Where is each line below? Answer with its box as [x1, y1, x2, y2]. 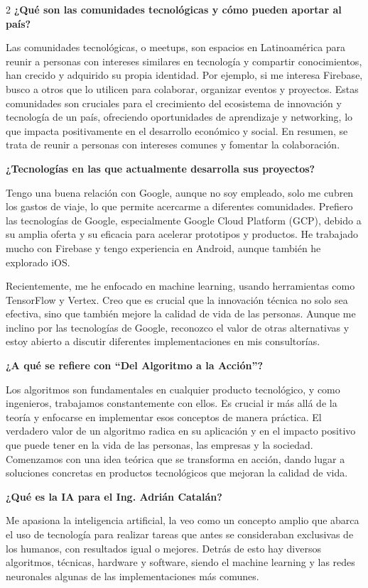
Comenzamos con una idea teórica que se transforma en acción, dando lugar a [6, 451, 345, 466]
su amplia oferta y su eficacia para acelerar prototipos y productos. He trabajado [6, 227, 359, 241]
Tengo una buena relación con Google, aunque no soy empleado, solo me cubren [6, 185, 354, 200]
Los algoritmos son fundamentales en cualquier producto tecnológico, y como [6, 381, 340, 396]
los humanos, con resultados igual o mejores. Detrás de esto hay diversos [6, 540, 321, 555]
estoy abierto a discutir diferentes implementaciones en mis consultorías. [6, 334, 320, 349]
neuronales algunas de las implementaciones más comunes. [6, 568, 259, 583]
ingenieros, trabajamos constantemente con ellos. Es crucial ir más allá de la [6, 396, 337, 410]
